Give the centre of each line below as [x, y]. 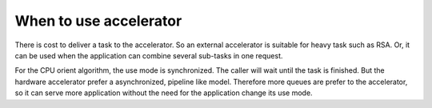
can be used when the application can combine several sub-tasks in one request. [149, 55]
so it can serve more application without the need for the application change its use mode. [164, 93]
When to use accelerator [98, 21]
